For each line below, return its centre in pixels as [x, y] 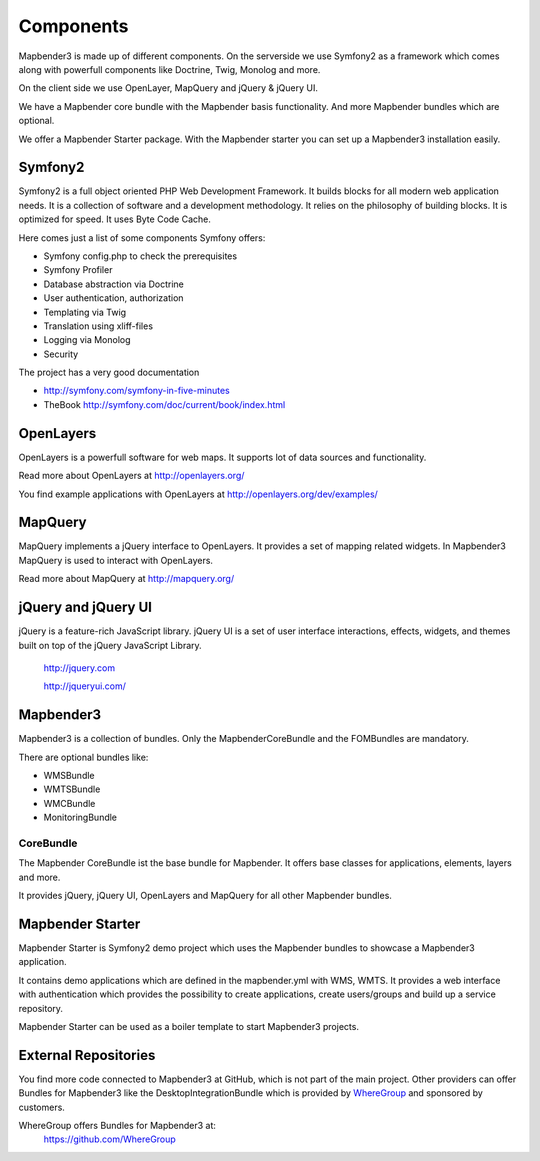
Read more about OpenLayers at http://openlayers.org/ [131, 476]
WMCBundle [69, 803]
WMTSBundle [72, 789]
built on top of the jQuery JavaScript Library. [110, 645]
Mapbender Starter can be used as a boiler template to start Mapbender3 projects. [189, 1026]
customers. [41, 1107]
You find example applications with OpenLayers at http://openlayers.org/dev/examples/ [198, 494]
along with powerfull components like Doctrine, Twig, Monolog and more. [169, 69]
